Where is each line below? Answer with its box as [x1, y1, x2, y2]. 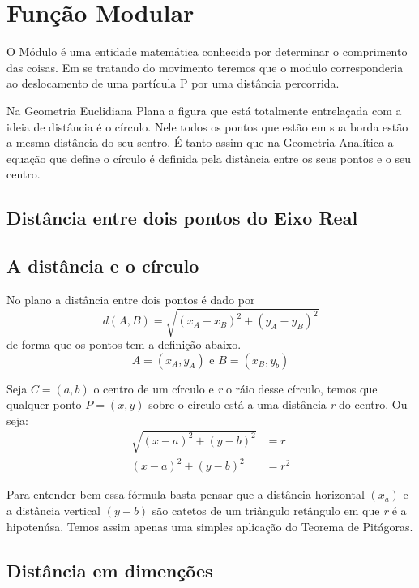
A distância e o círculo [6, 253, 199, 278]
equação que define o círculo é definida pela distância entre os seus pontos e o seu [6, 149, 412, 166]
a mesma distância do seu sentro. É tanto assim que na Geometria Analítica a [6, 134, 394, 151]
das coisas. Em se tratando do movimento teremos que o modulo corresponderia [6, 58, 404, 75]
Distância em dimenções [6, 557, 213, 582]
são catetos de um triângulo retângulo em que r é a [152, 502, 407, 519]
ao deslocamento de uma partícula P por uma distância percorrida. [6, 75, 340, 92]
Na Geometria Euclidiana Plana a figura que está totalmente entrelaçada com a [6, 101, 402, 118]
